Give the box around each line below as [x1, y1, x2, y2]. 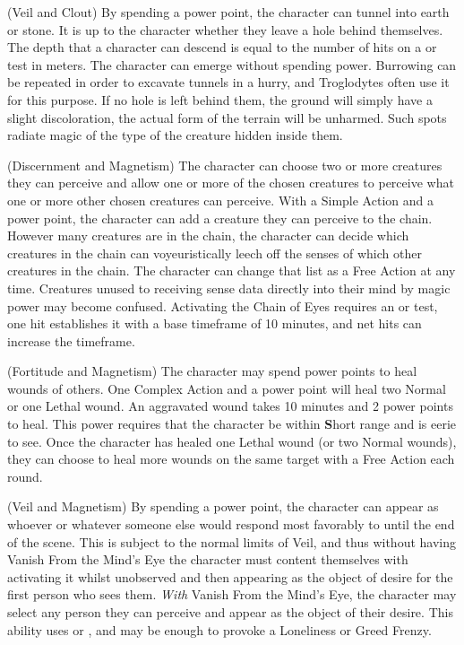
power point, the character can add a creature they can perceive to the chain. [7, 208, 433, 227]
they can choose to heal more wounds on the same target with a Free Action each [7, 449, 455, 468]
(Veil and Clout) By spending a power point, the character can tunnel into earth [7, 3, 450, 21]
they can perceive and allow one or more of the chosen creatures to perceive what [7, 173, 454, 192]
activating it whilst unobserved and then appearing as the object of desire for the [7, 567, 453, 586]
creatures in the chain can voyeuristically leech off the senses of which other [7, 243, 422, 262]
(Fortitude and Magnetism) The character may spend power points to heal [7, 362, 417, 380]
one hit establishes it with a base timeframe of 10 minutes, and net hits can [7, 314, 422, 333]
